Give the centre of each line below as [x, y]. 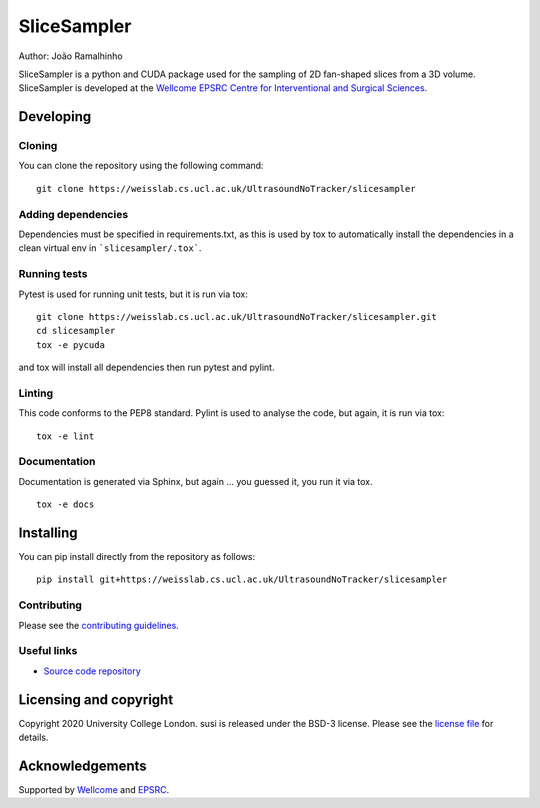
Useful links [48, 651]
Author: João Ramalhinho [71, 56]
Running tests [53, 274]
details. [33, 737]
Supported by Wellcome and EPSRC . [94, 789]
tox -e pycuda [70, 344]
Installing [48, 532]
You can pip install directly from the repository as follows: [137, 557]
